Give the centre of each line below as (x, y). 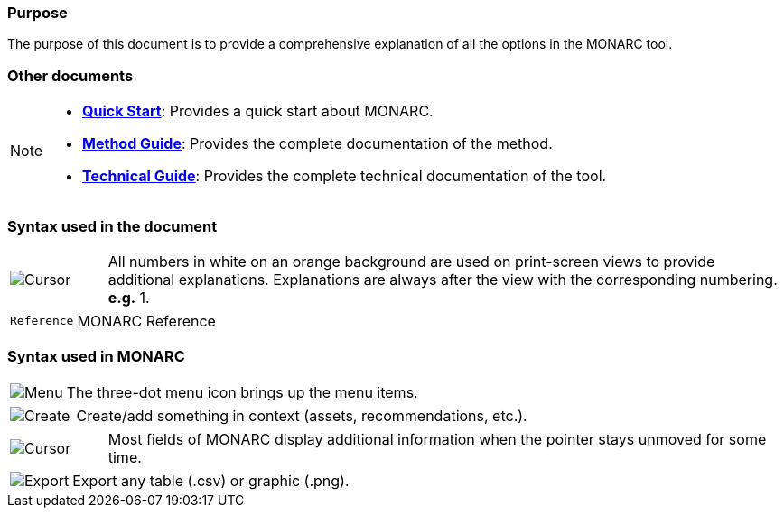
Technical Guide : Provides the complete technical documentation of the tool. (345, 176)
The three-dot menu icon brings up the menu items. (242, 392)
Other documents (70, 75)
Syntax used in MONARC (96, 357)
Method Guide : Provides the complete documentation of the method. (317, 144)
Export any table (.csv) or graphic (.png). (211, 480)
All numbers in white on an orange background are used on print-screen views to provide (411, 261)
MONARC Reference (146, 321)
